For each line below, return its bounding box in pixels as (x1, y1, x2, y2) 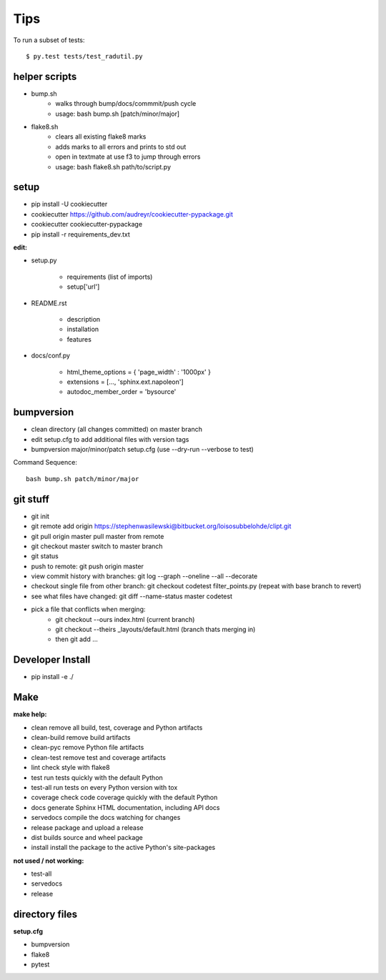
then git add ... (55, 635, 98, 643)
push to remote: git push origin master (31, 562, 144, 570)
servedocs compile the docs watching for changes (31, 813, 181, 822)
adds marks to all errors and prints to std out (55, 142, 187, 151)
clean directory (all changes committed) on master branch (31, 425, 203, 434)
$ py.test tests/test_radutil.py (26, 52, 143, 60)
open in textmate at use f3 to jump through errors (55, 152, 201, 161)
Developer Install (13, 654, 91, 666)
